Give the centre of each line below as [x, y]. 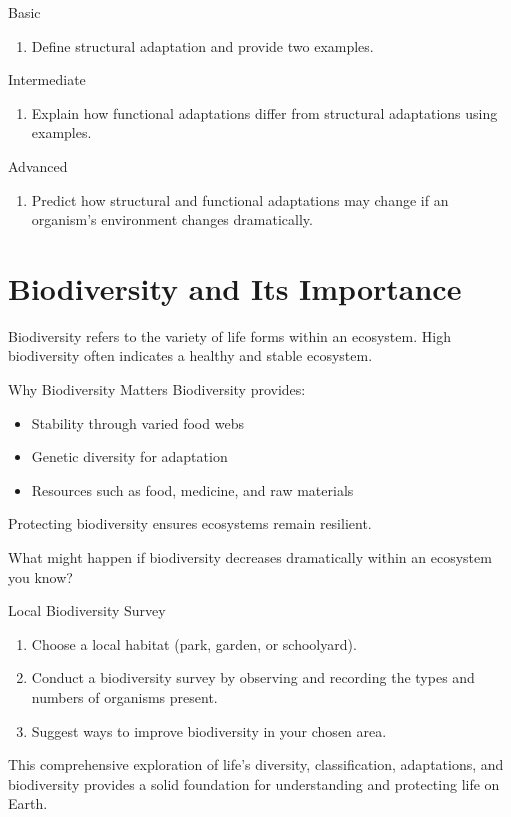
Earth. [28, 803]
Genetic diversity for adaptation [129, 456]
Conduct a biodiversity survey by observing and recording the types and [253, 677]
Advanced [38, 165]
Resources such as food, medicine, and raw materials [192, 489]
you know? [40, 576]
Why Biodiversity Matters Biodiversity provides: [157, 389]
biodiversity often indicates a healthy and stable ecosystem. [190, 355]
